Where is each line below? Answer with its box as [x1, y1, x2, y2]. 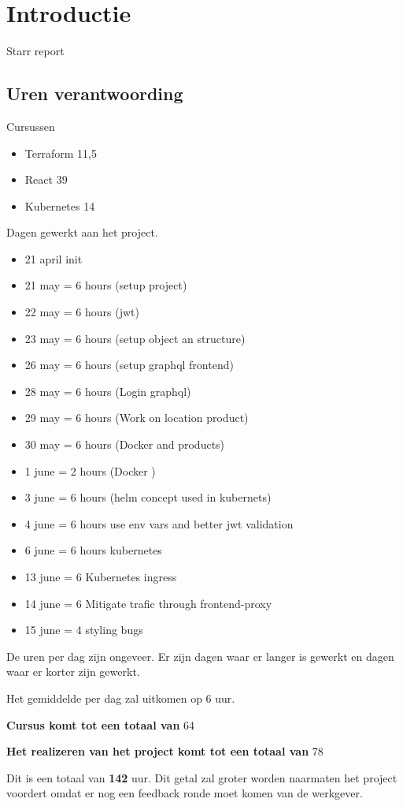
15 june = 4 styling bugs [24, 621, 143, 638]
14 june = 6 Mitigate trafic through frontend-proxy [24, 595, 272, 611]
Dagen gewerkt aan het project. [6, 224, 158, 241]
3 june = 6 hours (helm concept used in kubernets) [24, 489, 272, 506]
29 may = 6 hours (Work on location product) [24, 409, 249, 426]
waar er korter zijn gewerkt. [6, 663, 140, 680]
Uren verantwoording [6, 81, 183, 106]
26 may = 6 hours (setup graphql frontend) [24, 356, 234, 373]
